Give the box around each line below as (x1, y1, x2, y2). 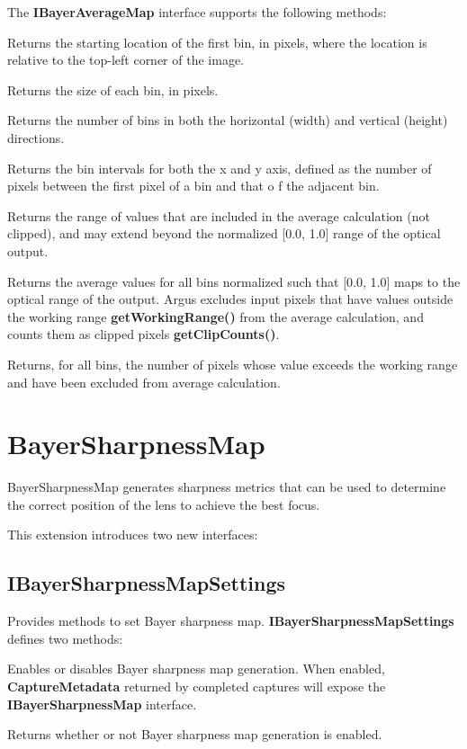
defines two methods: (7, 629, 123, 647)
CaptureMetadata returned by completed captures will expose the (7, 676, 386, 695)
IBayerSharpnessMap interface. (7, 694, 197, 713)
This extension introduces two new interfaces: (7, 525, 258, 544)
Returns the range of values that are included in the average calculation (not (7, 206, 430, 225)
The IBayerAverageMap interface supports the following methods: (7, 3, 387, 21)
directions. (7, 128, 65, 147)
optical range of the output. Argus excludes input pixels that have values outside (7, 290, 454, 308)
